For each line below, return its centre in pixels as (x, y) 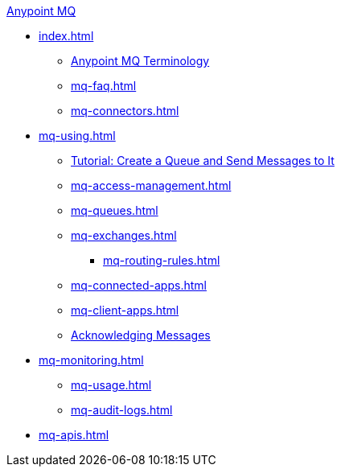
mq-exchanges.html (124, 235)
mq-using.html (77, 136)
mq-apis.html (74, 435)
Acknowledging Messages (141, 335)
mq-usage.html (111, 385)
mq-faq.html (104, 86)
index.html (66, 36)
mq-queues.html (115, 210)
